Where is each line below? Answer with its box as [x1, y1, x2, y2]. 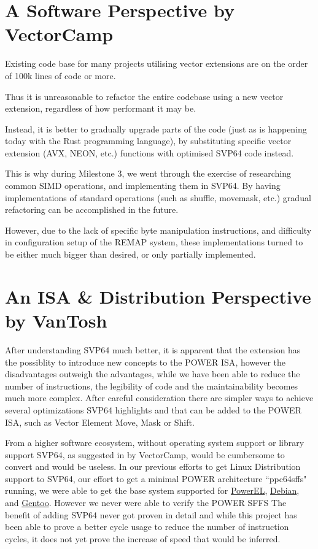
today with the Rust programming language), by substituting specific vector [5, 134, 292, 147]
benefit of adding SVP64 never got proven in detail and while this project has [5, 508, 297, 521]
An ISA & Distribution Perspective [5, 283, 311, 309]
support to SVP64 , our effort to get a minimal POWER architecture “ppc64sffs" [5, 472, 307, 485]
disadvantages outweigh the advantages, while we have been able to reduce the [5, 367, 300, 380]
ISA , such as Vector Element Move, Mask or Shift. [5, 415, 195, 428]
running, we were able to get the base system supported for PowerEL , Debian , [5, 484, 300, 497]
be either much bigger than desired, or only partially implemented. [5, 248, 256, 261]
